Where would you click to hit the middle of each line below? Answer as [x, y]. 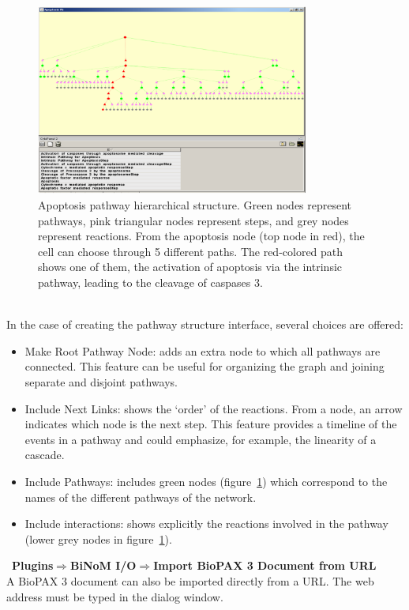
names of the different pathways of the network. [141, 497]
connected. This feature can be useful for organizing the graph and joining [204, 366]
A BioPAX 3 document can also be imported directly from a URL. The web [190, 580]
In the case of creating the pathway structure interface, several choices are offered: [205, 324]
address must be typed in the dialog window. [115, 596]
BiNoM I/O [103, 565]
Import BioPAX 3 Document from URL [265, 565]
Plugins [33, 565]
